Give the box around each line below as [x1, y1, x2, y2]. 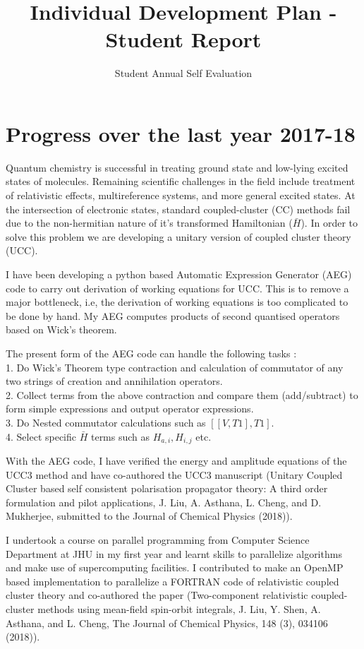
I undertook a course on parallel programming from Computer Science [6, 532, 310, 547]
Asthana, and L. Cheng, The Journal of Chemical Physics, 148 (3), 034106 [6, 615, 328, 630]
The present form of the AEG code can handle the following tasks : [6, 345, 297, 360]
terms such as [90, 429, 150, 443]
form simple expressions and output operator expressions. [6, 401, 254, 416]
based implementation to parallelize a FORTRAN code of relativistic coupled [6, 573, 339, 588]
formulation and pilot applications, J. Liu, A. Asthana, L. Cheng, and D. [6, 494, 322, 509]
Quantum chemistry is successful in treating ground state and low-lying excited [6, 160, 348, 174]
